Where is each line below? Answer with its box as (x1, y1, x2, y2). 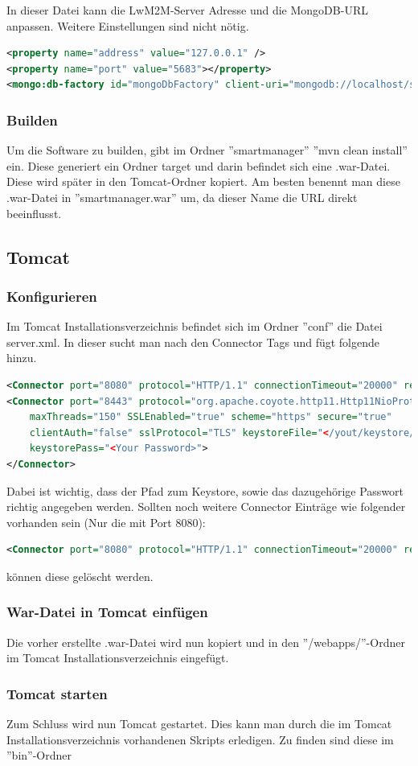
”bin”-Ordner (6, 747, 72, 764)
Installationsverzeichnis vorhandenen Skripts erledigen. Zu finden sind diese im (6, 731, 394, 747)
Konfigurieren (6, 286, 97, 306)
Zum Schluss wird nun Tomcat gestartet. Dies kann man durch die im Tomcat (6, 715, 392, 732)
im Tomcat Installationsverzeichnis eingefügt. (6, 649, 229, 666)
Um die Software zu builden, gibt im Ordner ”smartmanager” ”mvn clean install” (6, 142, 408, 159)
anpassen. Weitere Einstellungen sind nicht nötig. (6, 17, 249, 34)
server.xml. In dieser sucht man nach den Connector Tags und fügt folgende (6, 333, 380, 350)
